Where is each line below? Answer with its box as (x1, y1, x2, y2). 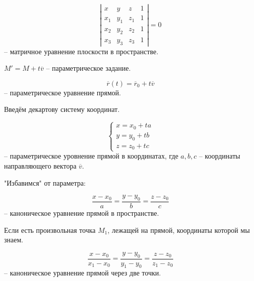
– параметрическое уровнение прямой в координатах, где (4, 151, 179, 161)
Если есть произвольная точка (4, 224, 96, 235)
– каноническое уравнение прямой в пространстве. (4, 208, 159, 218)
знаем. (4, 234, 24, 245)
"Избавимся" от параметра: (4, 177, 86, 188)
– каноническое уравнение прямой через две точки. (4, 267, 161, 278)
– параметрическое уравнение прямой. (4, 87, 121, 97)
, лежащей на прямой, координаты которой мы (107, 224, 250, 235)
